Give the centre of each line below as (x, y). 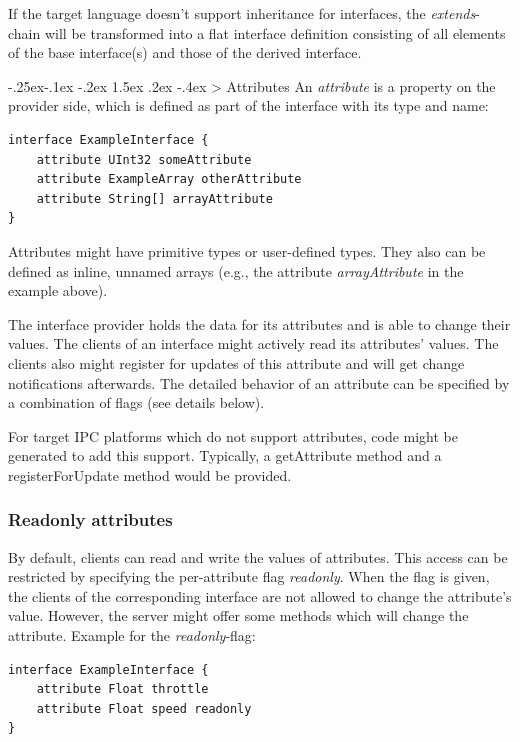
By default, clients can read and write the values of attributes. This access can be (258, 556)
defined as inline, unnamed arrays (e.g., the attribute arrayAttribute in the (236, 270)
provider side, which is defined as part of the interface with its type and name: (248, 105)
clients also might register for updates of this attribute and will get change (236, 362)
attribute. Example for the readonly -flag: (132, 635)
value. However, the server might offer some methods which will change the (238, 615)
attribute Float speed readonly (144, 708)
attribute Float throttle (122, 689)
